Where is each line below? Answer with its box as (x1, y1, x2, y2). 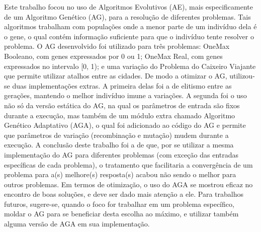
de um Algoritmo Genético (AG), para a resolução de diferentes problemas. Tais (4, 11, 251, 22)
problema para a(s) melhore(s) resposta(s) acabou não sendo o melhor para (4, 169, 236, 180)
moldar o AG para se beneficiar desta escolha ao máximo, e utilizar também (4, 208, 239, 219)
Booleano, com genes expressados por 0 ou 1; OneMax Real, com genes (4, 50, 223, 61)
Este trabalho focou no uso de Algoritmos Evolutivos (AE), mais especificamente (4, 2, 253, 12)
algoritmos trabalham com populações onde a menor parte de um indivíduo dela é (4, 21, 257, 32)
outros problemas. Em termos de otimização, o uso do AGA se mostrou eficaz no (4, 179, 253, 189)
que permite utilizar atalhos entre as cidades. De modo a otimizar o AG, (4, 70, 227, 81)
